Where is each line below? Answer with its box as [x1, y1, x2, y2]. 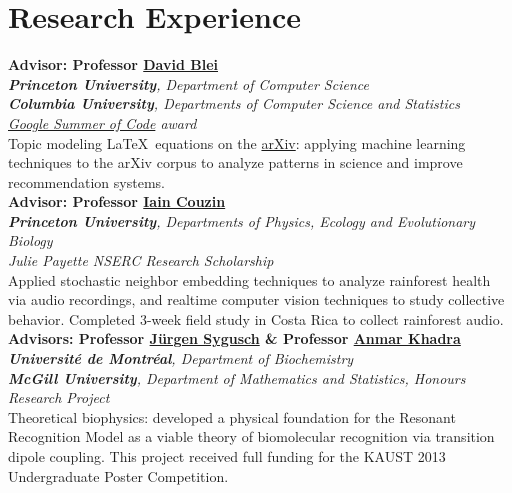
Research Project [8, 387, 110, 408]
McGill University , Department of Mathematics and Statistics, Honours [8, 367, 466, 388]
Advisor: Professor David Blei [8, 54, 219, 75]
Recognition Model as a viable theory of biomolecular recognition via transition [8, 426, 495, 447]
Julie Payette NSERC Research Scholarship [8, 250, 274, 271]
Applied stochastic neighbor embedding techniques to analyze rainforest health [8, 269, 491, 290]
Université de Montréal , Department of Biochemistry [8, 348, 354, 369]
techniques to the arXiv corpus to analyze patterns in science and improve [8, 152, 463, 173]
